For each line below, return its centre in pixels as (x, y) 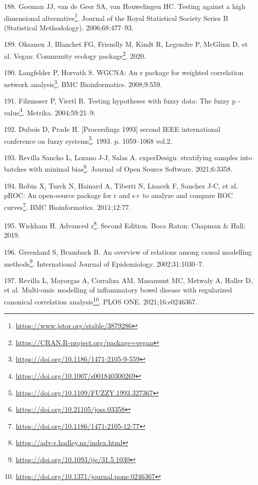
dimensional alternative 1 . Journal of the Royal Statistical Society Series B (116, 17)
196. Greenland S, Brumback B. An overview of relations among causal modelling (128, 251)
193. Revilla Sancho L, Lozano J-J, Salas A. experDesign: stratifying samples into (128, 157)
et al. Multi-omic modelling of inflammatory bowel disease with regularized (118, 290)
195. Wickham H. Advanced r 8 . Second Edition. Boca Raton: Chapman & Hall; (125, 225)
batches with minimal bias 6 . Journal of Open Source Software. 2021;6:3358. (118, 168)
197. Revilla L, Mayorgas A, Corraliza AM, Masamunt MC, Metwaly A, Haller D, (129, 280)
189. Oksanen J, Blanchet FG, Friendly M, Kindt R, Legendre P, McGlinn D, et (126, 44)
